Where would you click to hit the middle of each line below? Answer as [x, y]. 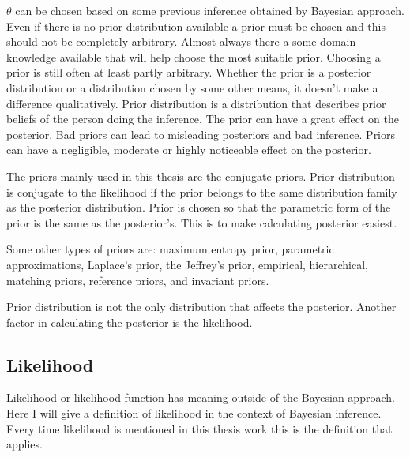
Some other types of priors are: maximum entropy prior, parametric [170, 249]
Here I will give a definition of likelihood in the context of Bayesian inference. [194, 413]
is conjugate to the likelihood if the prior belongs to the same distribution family [202, 191]
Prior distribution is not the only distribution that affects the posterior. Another [201, 307]
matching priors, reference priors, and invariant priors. [138, 280]
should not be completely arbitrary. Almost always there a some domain [181, 41]
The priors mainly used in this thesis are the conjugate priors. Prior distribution [201, 176]
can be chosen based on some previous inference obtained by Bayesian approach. [210, 10]
